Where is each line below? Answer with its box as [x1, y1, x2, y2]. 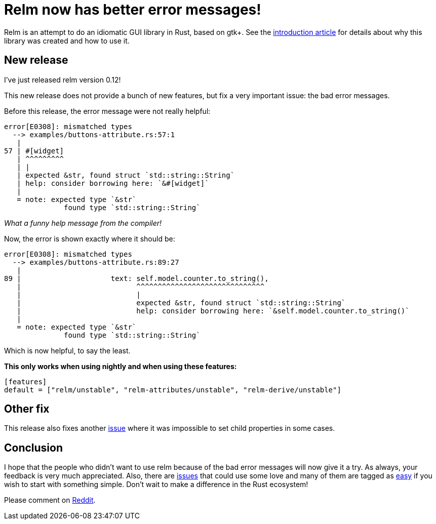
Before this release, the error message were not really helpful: [4, 106, 211, 115]
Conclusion [4, 441, 63, 454]
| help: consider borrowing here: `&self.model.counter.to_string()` [17, 306, 410, 315]
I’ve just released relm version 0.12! [4, 75, 121, 84]
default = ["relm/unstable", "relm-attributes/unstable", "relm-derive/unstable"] [4, 385, 341, 394]
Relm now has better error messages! [4, 1, 261, 18]
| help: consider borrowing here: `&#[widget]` [17, 179, 209, 187]
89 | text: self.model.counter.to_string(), [4, 274, 269, 283]
